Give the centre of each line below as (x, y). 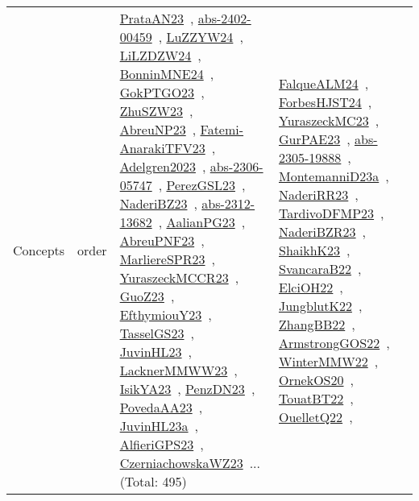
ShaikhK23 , (314, 250)
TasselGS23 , (157, 333)
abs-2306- (236, 166)
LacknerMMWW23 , (178, 370)
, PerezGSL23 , (202, 185)
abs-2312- (228, 203)
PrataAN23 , (157, 18)
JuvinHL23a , (159, 426)
